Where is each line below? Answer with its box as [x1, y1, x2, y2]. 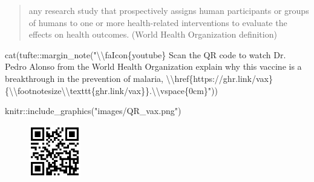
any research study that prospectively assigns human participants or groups [28, 4, 309, 16]
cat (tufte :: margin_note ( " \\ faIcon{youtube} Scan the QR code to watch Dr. [5, 48, 286, 61]
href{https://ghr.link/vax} [174, 72, 273, 84]
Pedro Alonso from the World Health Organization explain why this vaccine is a [5, 60, 302, 73]
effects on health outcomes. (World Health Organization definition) [28, 28, 277, 41]
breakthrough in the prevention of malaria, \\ [5, 72, 175, 84]
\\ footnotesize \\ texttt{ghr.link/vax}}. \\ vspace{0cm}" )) [9, 84, 218, 96]
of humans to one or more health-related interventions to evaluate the [28, 16, 287, 29]
